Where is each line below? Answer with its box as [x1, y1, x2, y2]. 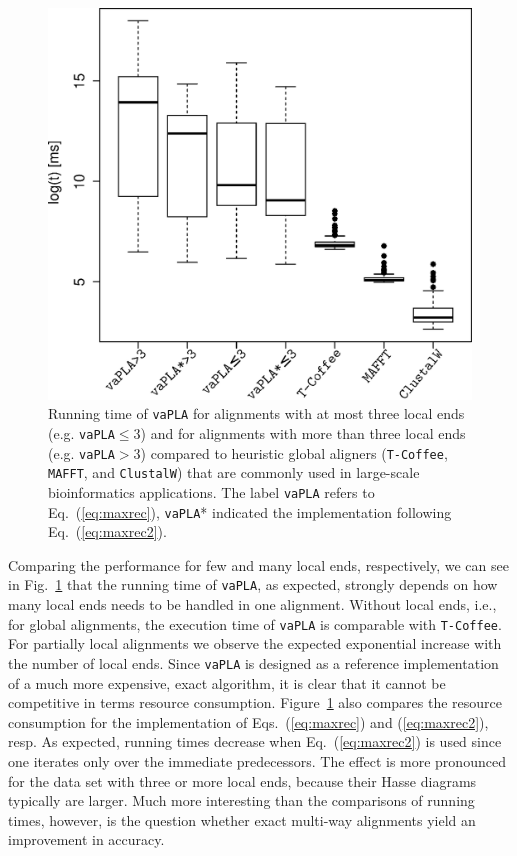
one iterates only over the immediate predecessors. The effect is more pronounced [8, 750, 506, 771]
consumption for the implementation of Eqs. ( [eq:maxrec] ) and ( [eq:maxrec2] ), [8, 711, 489, 732]
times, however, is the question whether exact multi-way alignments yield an [8, 809, 476, 830]
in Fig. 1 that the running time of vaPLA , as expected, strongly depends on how [8, 574, 498, 595]
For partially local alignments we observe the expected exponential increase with [8, 633, 502, 654]
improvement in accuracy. [8, 829, 165, 850]
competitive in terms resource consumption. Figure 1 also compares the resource [8, 692, 502, 713]
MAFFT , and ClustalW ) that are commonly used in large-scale [48, 462, 420, 483]
